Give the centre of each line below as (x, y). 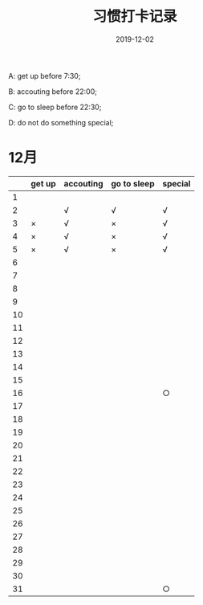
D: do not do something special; (61, 122)
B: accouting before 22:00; (53, 91)
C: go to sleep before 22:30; (55, 107)
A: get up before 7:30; (45, 76)
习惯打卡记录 (134, 16)
